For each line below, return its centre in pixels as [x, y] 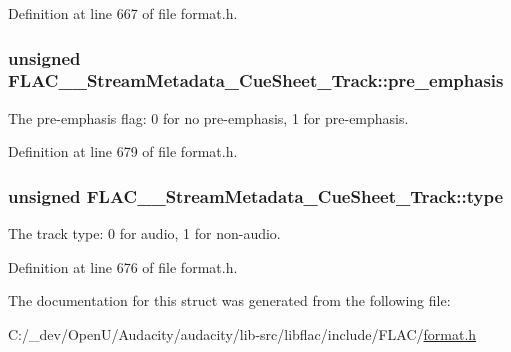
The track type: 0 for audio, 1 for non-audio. [144, 233]
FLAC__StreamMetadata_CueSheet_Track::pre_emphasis [256, 80]
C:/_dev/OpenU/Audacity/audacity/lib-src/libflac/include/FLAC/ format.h [242, 333]
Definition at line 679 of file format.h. [123, 151]
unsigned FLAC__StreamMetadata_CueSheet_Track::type [256, 195]
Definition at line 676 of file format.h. [123, 266]
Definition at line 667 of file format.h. [123, 13]
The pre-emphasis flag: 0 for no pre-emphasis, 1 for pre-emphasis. [208, 117]
